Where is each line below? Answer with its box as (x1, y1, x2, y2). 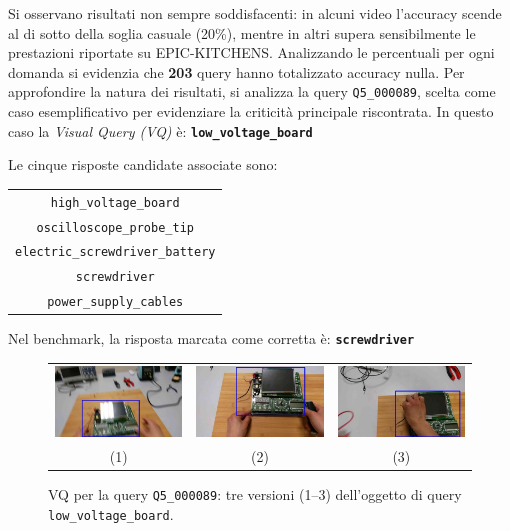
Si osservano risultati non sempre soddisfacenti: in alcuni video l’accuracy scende (8, 3, 502, 23)
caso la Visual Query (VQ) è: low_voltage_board (8, 120, 313, 141)
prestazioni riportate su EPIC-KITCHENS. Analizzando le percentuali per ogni (8, 42, 495, 63)
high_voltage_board (50, 195, 180, 210)
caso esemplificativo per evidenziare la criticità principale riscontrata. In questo (8, 101, 494, 122)
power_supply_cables (47, 295, 184, 310)
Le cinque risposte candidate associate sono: (8, 154, 278, 175)
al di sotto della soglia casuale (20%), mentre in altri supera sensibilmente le (8, 22, 476, 43)
